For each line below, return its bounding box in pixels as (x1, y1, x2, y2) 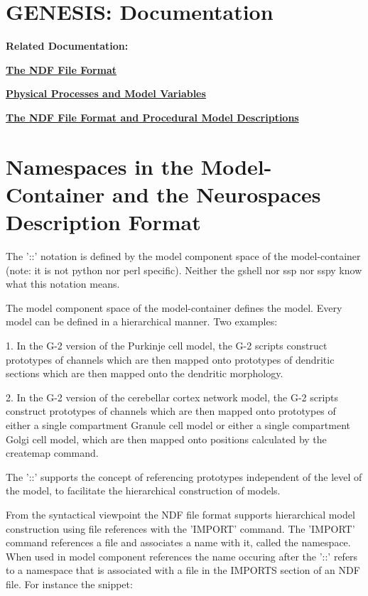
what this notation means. (6, 276, 120, 291)
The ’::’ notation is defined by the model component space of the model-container (6, 249, 361, 263)
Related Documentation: (6, 38, 129, 53)
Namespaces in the (6, 151, 193, 180)
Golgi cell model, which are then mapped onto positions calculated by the (6, 431, 327, 446)
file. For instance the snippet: (6, 576, 133, 591)
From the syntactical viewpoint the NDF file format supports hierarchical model (6, 506, 355, 521)
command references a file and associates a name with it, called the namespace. (6, 535, 351, 550)
